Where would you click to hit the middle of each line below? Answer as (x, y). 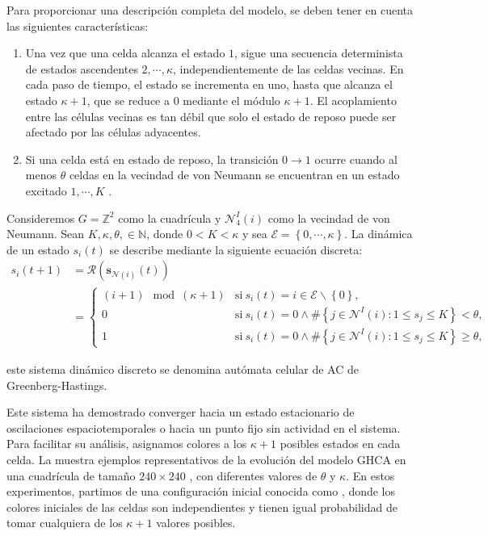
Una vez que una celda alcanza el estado (125, 53)
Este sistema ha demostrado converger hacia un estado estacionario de (181, 412)
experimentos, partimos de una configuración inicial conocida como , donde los (201, 491)
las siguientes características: (78, 25)
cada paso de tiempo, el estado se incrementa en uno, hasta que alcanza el (209, 84)
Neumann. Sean (46, 234)
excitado (46, 190)
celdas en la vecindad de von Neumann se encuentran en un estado (234, 175)
